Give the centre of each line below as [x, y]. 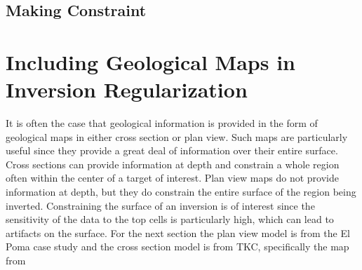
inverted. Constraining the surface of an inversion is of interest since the [160, 205]
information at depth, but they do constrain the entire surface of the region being [181, 192]
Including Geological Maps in [151, 61]
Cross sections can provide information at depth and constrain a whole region [173, 164]
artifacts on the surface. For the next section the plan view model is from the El [178, 232]
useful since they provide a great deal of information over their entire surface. [172, 150]
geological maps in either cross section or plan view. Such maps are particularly [177, 136]
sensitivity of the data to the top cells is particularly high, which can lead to [170, 219]
